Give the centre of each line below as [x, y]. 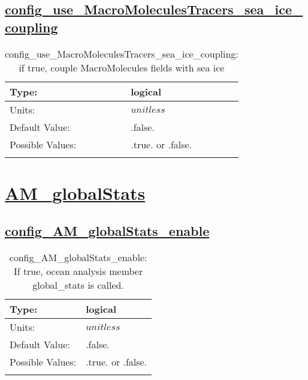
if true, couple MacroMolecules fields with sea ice [122, 67]
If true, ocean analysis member [78, 271]
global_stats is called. [78, 285]
